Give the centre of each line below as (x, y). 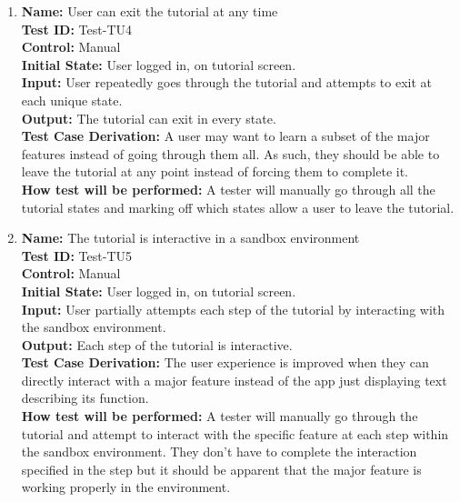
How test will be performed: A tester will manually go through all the (228, 189)
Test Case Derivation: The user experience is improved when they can (225, 362)
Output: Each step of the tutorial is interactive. (157, 344)
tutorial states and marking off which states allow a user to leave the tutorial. (238, 207)
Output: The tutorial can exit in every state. (149, 118)
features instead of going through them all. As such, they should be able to (230, 153)
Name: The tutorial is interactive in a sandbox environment (190, 238)
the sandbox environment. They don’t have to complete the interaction (219, 452)
